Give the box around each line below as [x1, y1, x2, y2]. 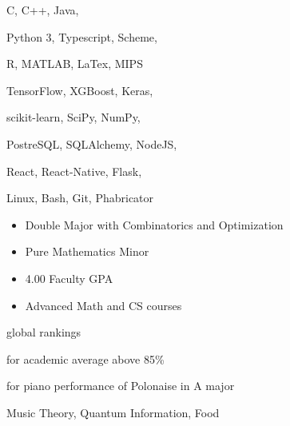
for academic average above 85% [6, 350, 165, 367]
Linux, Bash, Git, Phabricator [6, 189, 154, 206]
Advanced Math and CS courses [25, 297, 182, 313]
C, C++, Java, [6, 2, 79, 18]
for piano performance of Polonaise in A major [6, 377, 235, 394]
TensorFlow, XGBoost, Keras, [6, 82, 153, 98]
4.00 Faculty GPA [25, 269, 113, 286]
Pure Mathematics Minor [25, 243, 149, 260]
